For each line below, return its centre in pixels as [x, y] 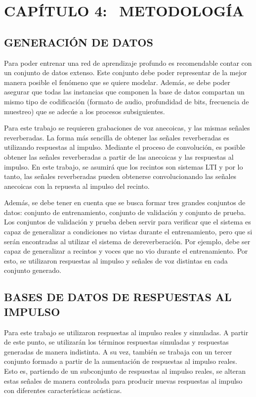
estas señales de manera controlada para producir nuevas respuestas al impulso [123, 380]
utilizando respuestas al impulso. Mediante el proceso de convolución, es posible [125, 147]
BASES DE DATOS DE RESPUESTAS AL [118, 297]
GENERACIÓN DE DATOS [79, 42]
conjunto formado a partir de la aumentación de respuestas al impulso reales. [121, 361]
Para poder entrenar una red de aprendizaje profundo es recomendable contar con [128, 63]
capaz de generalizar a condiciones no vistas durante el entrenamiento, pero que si [128, 232]
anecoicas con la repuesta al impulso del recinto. [77, 186]
